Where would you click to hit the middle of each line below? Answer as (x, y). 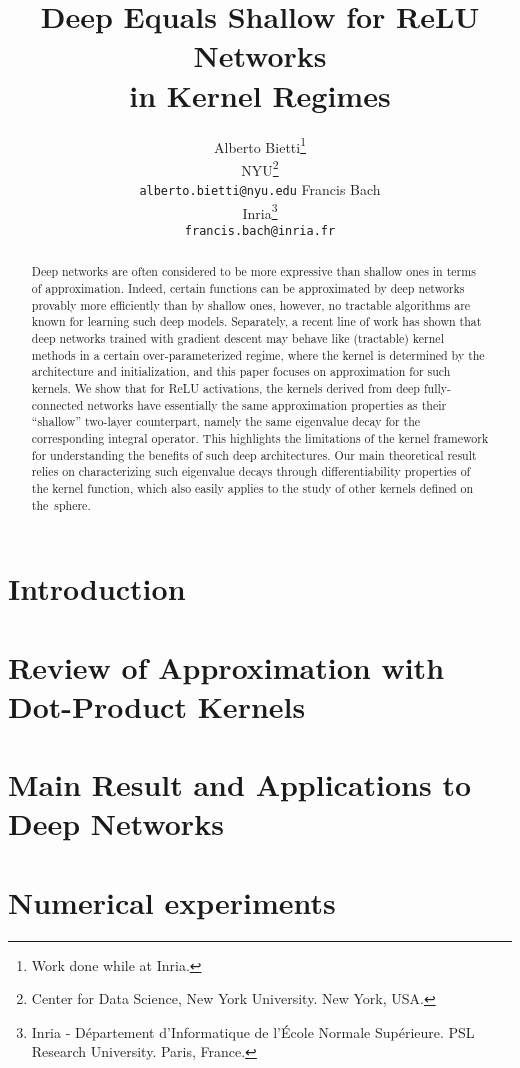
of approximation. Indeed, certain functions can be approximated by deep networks (248, 288)
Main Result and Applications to (240, 784)
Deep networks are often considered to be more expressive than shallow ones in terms (253, 271)
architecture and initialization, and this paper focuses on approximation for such (241, 371)
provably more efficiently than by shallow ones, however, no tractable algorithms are (251, 304)
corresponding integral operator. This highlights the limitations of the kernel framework (260, 437)
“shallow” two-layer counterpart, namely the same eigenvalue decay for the (226, 421)
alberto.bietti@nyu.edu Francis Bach (260, 189)
